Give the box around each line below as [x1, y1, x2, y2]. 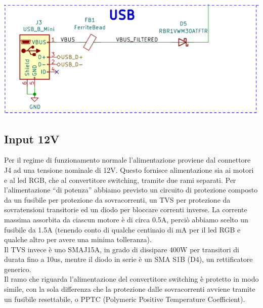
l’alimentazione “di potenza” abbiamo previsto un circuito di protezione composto [4, 184, 258, 195]
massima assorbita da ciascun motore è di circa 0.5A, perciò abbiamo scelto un [4, 214, 248, 224]
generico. [4, 263, 31, 274]
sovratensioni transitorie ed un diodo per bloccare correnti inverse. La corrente [4, 204, 247, 215]
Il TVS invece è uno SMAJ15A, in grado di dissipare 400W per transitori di [4, 244, 239, 254]
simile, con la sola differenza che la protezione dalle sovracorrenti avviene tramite [4, 284, 255, 294]
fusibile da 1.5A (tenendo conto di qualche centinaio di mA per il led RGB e [4, 224, 241, 235]
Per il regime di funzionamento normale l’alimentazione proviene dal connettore [4, 155, 251, 165]
